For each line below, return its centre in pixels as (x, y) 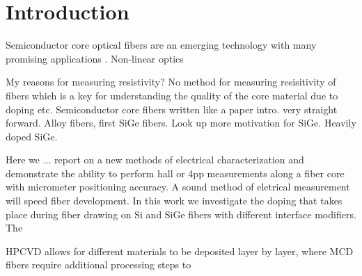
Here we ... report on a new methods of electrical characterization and (155, 160)
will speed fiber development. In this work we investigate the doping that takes (174, 201)
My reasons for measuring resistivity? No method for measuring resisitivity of (171, 82)
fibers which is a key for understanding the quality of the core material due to (172, 95)
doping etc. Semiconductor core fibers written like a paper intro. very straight (172, 109)
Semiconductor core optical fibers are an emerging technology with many (161, 45)
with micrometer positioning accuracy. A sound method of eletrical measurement (178, 187)
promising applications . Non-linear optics (95, 58)
